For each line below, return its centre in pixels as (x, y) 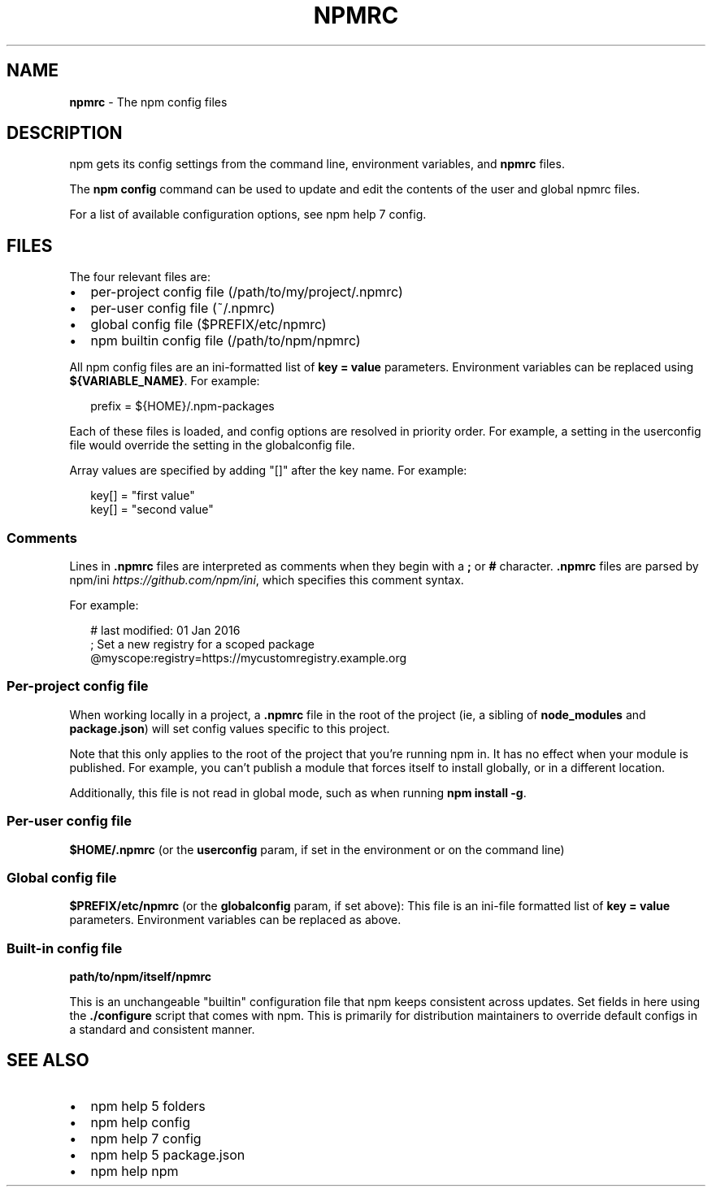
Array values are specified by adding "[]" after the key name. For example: (268, 471)
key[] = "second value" (152, 510)
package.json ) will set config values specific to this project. (230, 728)
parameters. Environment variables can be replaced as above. (235, 920)
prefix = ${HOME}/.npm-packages (182, 406)
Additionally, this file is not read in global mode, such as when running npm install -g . (298, 792)
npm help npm (135, 1171)
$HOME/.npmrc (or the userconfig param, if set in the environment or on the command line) (317, 849)
